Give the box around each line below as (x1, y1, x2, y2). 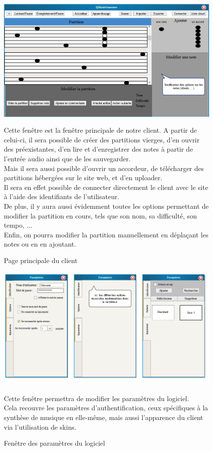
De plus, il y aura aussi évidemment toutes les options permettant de (4, 201, 209, 211)
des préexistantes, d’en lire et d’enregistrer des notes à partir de (4, 144, 193, 154)
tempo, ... (4, 220, 32, 230)
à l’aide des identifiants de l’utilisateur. (4, 191, 120, 202)
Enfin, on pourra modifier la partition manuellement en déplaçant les (4, 229, 209, 239)
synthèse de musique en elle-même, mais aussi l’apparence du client (4, 412, 203, 422)
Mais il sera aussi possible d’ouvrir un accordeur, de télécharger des (4, 163, 204, 173)
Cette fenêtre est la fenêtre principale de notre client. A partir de (4, 125, 197, 135)
